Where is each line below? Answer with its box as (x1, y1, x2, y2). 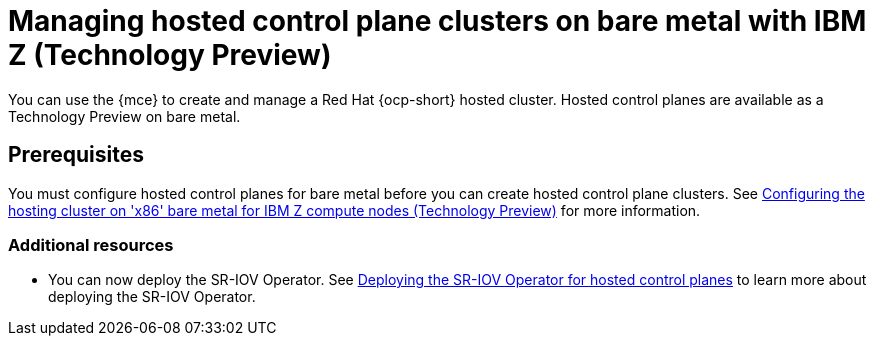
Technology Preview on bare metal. (8, 107, 241, 125)
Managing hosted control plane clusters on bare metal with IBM (8, 4, 867, 38)
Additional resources (8, 234, 174, 255)
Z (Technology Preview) (8, 38, 332, 72)
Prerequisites (8, 142, 144, 168)
